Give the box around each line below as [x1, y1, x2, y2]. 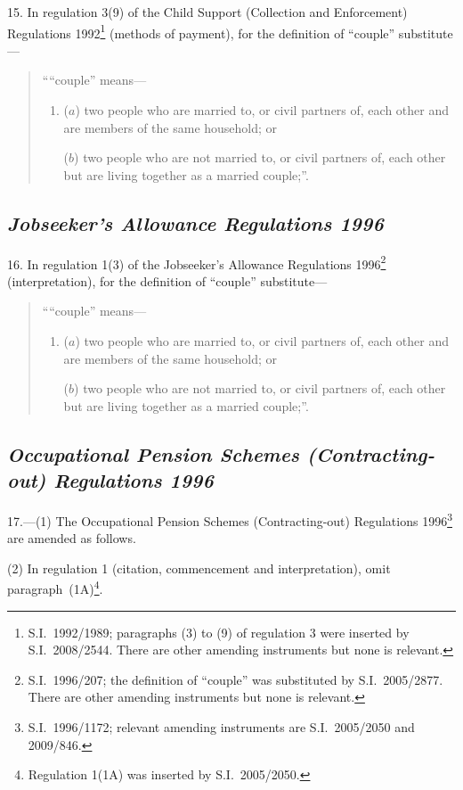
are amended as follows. [7, 529, 136, 547]
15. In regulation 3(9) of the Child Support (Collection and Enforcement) [7, 3, 408, 21]
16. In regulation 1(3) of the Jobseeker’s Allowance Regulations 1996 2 [7, 251, 386, 273]
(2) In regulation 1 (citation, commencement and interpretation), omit [7, 558, 391, 577]
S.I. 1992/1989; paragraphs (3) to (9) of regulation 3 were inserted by [28, 622, 410, 641]
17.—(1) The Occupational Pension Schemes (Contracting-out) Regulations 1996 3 [7, 509, 452, 530]
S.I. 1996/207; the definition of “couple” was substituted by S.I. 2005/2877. [28, 670, 443, 688]
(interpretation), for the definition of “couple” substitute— [7, 271, 328, 290]
